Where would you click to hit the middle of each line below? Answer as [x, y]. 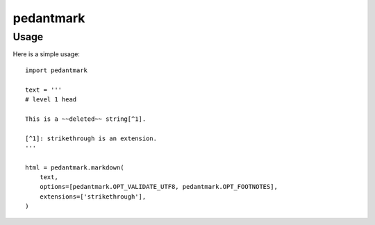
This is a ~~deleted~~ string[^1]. [86, 119]
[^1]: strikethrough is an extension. [91, 138]
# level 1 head [51, 99]
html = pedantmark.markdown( [75, 167]
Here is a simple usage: [46, 54]
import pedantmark [57, 70]
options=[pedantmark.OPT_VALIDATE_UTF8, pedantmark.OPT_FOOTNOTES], [158, 187]
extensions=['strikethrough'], [93, 197]
